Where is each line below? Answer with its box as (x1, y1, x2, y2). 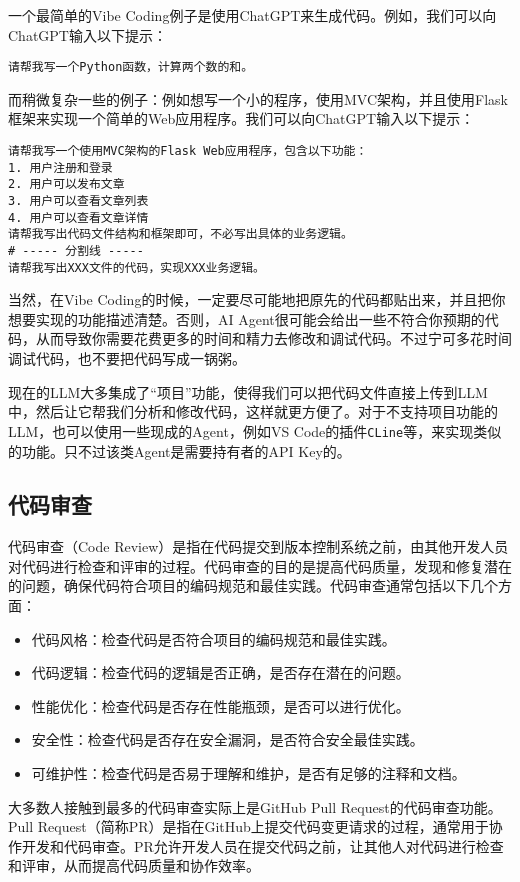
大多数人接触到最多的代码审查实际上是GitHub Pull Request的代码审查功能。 (8, 796, 502, 817)
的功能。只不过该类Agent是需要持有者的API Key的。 (8, 440, 351, 461)
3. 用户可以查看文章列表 (8, 194, 149, 208)
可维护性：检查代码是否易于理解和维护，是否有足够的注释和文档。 (31, 763, 466, 784)
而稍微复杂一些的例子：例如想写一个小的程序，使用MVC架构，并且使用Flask (8, 88, 508, 109)
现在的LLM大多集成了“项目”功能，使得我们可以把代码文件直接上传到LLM (8, 381, 488, 402)
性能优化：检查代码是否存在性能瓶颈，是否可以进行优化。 (31, 695, 410, 716)
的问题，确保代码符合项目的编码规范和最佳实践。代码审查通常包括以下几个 (8, 575, 498, 596)
